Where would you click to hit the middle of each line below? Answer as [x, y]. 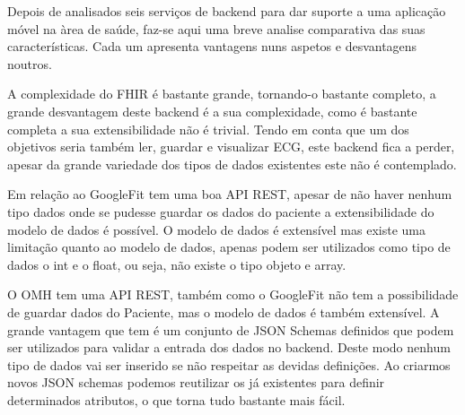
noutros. [30, 63]
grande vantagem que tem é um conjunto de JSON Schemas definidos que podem [231, 329]
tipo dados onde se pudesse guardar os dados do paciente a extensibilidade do [221, 211]
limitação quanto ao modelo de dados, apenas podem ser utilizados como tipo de [229, 247]
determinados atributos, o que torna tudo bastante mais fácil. [176, 399]
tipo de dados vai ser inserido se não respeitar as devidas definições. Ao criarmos [229, 364]
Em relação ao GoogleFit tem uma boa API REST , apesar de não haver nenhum [230, 194]
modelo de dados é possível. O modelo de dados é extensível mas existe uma [216, 229]
